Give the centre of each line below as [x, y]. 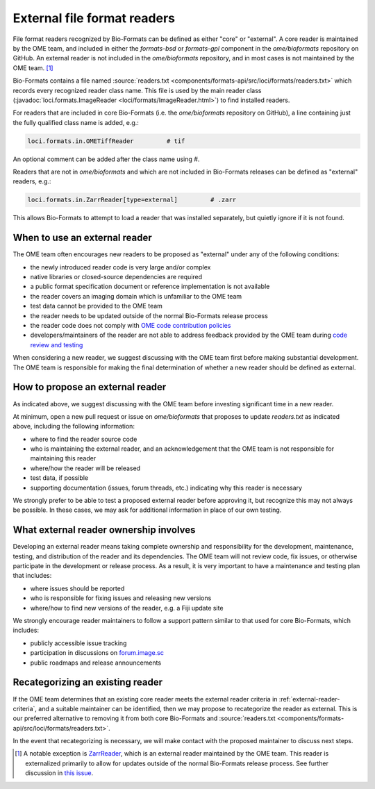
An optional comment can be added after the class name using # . [106, 159]
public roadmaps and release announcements [96, 663]
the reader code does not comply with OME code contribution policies [131, 326]
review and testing [57, 344]
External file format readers [94, 18]
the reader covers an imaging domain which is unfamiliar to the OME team [136, 296]
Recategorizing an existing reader [88, 682]
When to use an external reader [82, 238]
